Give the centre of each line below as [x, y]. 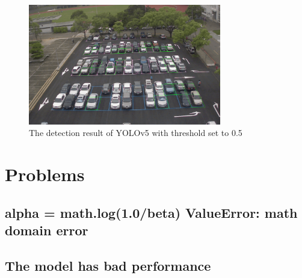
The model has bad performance [108, 265]
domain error [47, 230]
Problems [45, 174]
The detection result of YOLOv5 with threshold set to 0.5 [136, 133]
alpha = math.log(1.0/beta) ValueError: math [151, 212]
